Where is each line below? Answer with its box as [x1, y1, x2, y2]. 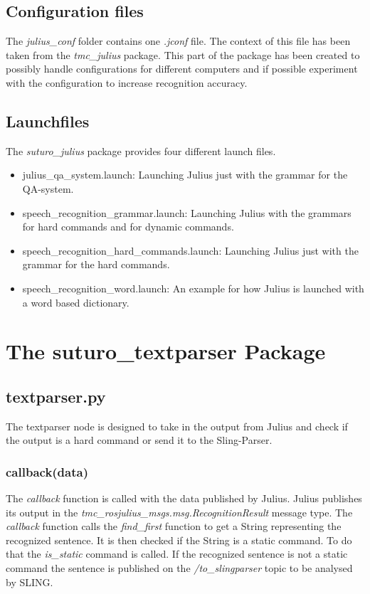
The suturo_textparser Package [6, 336, 326, 366]
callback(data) [6, 462, 88, 480]
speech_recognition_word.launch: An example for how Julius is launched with [22, 280, 364, 295]
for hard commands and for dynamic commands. [22, 219, 234, 234]
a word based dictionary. [22, 295, 129, 309]
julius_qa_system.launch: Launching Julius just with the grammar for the [22, 167, 348, 182]
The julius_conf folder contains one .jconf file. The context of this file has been [6, 33, 351, 48]
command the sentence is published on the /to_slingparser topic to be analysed [6, 561, 353, 576]
